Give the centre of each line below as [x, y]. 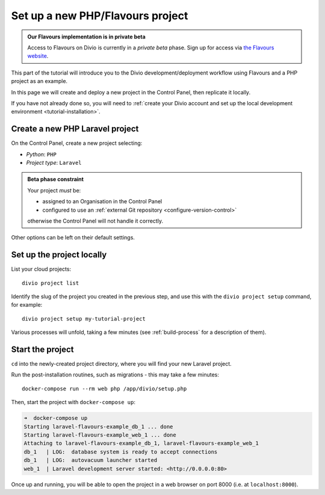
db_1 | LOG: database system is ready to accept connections [121, 452]
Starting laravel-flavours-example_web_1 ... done [100, 435]
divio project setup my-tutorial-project [84, 318]
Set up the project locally [59, 255]
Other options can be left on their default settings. [73, 238]
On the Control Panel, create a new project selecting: [77, 143]
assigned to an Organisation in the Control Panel [102, 201]
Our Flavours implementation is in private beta [86, 37]
